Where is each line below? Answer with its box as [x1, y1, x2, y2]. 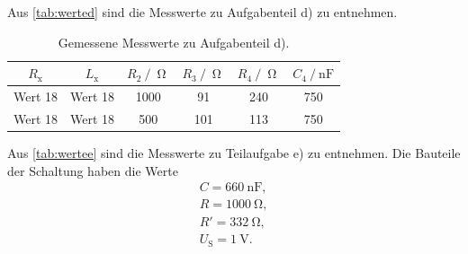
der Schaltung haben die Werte [7, 161, 178, 180]
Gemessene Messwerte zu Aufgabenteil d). [58, 32, 290, 51]
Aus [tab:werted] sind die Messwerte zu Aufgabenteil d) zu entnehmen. [7, 3, 398, 21]
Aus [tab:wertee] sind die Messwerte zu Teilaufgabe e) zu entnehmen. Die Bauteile [7, 143, 461, 162]
